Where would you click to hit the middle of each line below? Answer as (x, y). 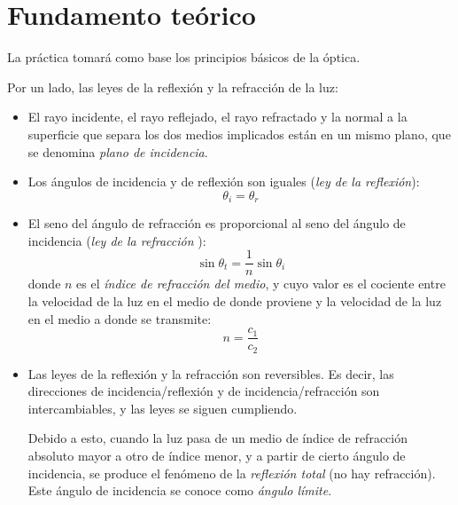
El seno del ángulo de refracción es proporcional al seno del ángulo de (217, 223)
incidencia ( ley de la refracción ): (117, 240)
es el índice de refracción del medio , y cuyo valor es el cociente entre (261, 284)
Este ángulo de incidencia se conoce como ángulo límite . (180, 490)
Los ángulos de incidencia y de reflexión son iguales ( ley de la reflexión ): (224, 181)
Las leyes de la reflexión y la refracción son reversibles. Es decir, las (211, 373)
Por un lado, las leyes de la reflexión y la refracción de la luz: (173, 87)
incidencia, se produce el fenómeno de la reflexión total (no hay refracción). (232, 473)
